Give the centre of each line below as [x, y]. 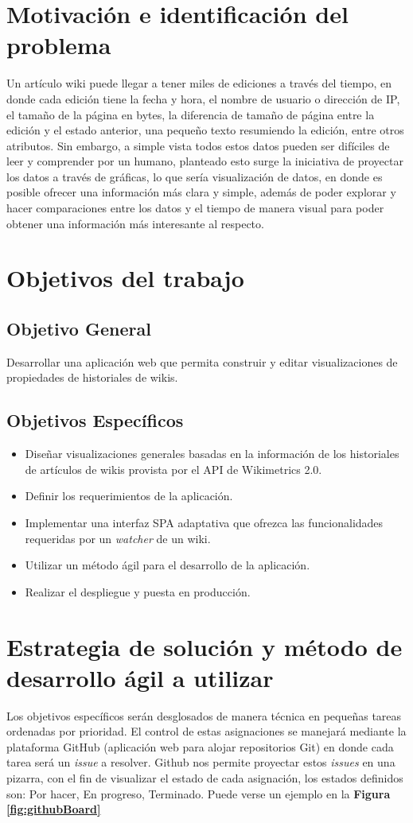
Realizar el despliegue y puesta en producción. [138, 591]
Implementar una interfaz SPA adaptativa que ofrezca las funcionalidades [204, 522]
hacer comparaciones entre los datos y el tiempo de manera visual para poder [195, 208]
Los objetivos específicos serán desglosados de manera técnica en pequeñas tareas [204, 715]
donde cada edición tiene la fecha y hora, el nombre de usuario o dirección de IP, [203, 98]
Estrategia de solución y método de [205, 646]
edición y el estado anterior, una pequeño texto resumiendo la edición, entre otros [205, 130]
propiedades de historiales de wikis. [92, 377]
